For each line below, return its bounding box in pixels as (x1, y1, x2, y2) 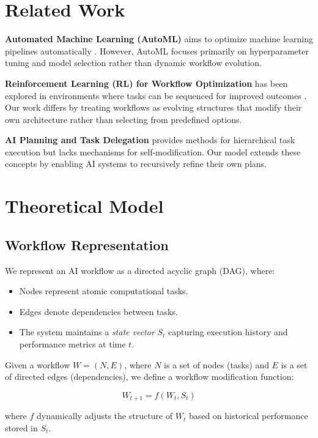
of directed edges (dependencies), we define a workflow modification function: (5, 370, 294, 383)
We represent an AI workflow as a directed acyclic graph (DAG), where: (5, 264, 275, 277)
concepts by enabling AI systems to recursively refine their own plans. (5, 157, 267, 170)
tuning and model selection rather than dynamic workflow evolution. (5, 56, 262, 69)
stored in (5, 421, 38, 434)
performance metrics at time (19, 338, 126, 351)
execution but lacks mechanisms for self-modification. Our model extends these (5, 145, 301, 158)
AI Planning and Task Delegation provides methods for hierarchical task (5, 133, 295, 146)
